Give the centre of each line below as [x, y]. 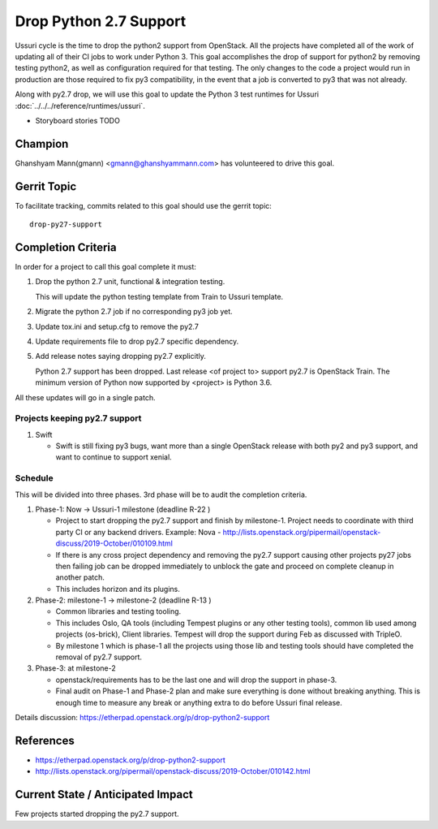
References [45, 740]
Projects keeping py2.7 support [78, 418]
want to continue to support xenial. [114, 457]
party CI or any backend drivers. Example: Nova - [138, 532]
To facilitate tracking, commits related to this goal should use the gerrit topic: [143, 205]
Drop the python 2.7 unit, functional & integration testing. [130, 282]
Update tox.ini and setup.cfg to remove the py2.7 [117, 326]
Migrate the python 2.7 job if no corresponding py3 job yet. [134, 312]
